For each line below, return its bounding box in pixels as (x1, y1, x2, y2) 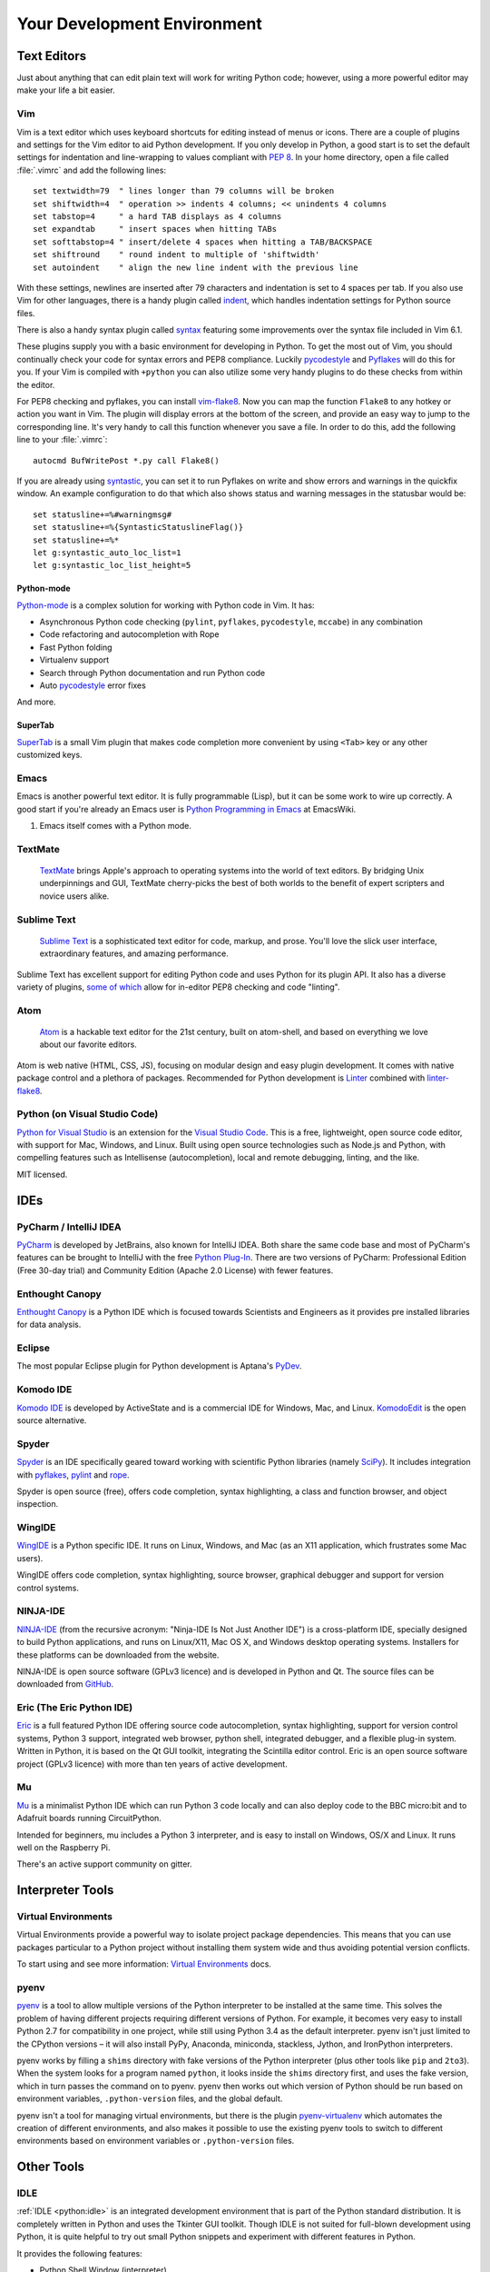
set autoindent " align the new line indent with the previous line (33, 262, 358, 273)
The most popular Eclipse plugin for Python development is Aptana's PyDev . (16, 1360, 302, 1371)
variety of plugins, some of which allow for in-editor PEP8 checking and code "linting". (16, 982, 340, 992)
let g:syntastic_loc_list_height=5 (33, 560, 191, 571)
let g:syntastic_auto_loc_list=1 (33, 547, 181, 558)
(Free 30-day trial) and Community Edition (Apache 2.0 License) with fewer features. (16, 1264, 334, 1276)
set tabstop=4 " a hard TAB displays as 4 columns (33, 211, 282, 222)
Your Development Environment (16, 14, 262, 34)
